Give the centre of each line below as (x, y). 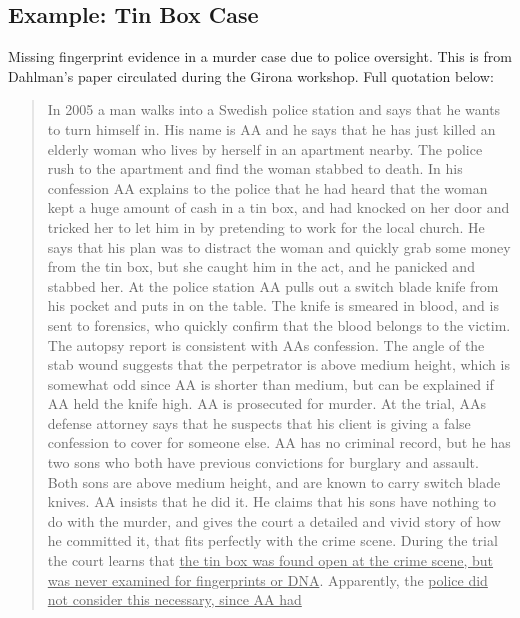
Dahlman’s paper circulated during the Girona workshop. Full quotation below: (251, 75)
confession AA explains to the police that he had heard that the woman (267, 187)
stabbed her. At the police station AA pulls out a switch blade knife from (273, 285)
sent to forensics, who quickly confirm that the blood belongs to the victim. (279, 324)
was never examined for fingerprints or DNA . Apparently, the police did (267, 579)
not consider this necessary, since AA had (174, 599)
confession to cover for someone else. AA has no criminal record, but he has (279, 442)
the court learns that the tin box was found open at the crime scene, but (270, 560)
